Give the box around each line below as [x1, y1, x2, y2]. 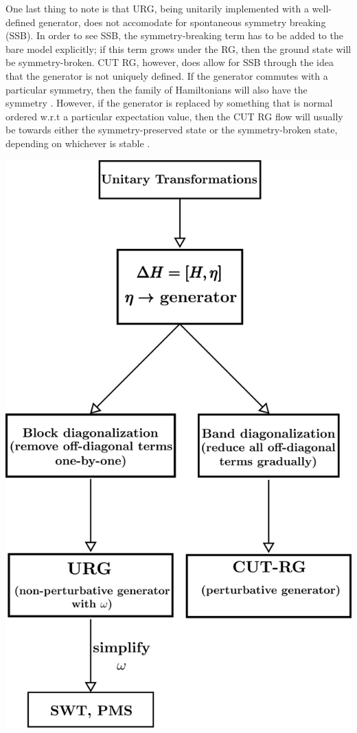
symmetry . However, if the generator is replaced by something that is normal [5, 96, 333, 110]
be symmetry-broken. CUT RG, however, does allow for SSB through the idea [5, 55, 334, 69]
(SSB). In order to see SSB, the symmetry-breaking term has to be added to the [5, 28, 343, 43]
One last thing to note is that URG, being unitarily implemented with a [5, 1, 309, 15]
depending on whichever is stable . [5, 135, 150, 150]
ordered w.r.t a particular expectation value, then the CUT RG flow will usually [5, 109, 343, 123]
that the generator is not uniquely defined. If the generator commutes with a [5, 68, 328, 83]
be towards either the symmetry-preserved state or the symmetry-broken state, [5, 122, 338, 137]
